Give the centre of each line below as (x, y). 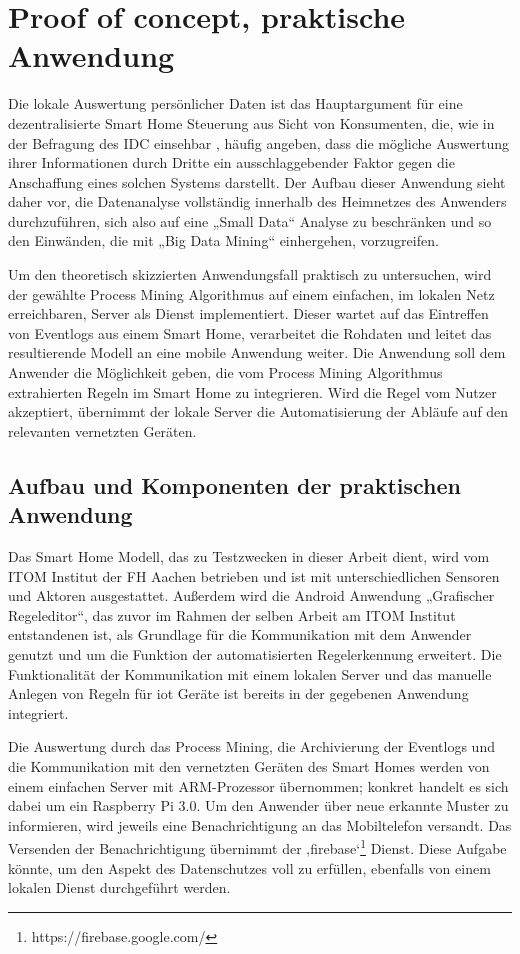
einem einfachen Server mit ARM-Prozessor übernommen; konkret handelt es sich (258, 785)
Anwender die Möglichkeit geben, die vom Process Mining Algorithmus (225, 372)
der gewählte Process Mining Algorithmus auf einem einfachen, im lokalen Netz (251, 293)
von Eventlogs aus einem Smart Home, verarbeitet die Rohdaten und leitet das (250, 332)
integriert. (38, 712)
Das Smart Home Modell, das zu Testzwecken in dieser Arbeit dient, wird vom (249, 556)
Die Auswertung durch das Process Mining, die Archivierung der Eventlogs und (251, 746)
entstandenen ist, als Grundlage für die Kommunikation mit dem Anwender (240, 634)
